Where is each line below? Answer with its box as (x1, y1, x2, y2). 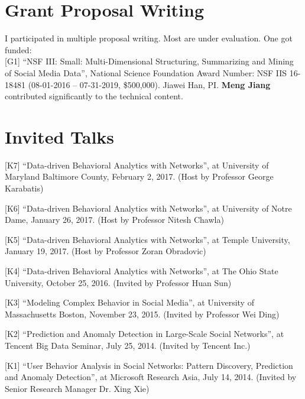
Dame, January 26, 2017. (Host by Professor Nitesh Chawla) (5, 213, 224, 226)
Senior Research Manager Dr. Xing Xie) (5, 382, 150, 394)
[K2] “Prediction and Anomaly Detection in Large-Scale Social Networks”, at (5, 327, 284, 340)
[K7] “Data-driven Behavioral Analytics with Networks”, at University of (5, 158, 269, 171)
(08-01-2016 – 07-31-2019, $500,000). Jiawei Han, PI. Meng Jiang (28, 78, 271, 90)
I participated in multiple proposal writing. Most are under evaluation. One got (5, 32, 293, 44)
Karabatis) (5, 182, 44, 194)
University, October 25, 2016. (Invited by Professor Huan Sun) (5, 276, 232, 288)
